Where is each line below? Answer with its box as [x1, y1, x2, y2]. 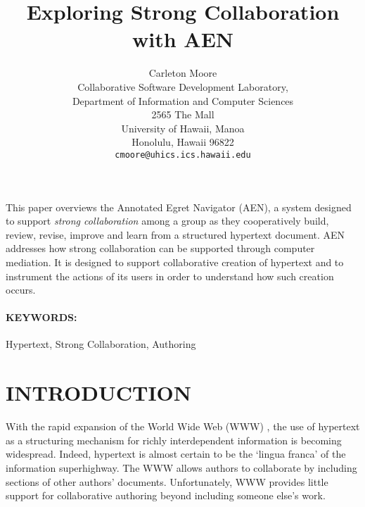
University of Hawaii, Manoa [121, 120, 245, 135]
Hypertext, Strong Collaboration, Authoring [6, 337, 196, 351]
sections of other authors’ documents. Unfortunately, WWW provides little [6, 474, 328, 489]
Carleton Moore [148, 65, 217, 80]
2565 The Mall [151, 107, 214, 122]
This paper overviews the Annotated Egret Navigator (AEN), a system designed [6, 199, 352, 214]
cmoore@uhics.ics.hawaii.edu [115, 149, 251, 160]
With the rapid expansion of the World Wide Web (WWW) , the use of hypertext [6, 419, 360, 434]
